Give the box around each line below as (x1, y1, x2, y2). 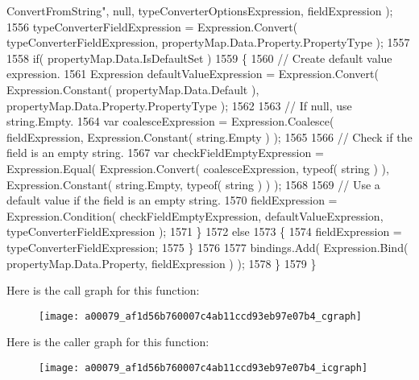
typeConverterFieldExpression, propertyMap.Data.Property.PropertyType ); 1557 (6, 34, 410, 51)
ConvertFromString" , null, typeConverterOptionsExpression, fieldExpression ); (6, 2, 393, 19)
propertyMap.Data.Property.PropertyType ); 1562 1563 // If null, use (6, 97, 352, 114)
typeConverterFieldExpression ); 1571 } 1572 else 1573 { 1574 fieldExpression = (6, 223, 402, 240)
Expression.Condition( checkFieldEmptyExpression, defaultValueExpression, (6, 207, 384, 224)
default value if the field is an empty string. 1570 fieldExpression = (6, 192, 338, 209)
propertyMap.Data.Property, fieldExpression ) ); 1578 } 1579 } (6, 254, 317, 271)
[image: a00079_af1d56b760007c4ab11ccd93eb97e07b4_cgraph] (39, 310, 362, 322)
